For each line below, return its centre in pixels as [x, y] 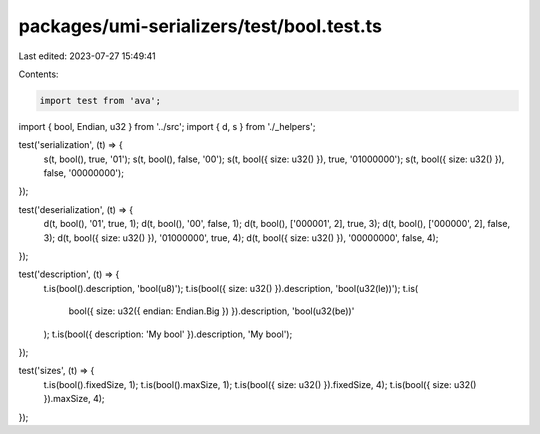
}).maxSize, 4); [74, 399]
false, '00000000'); [84, 173]
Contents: [38, 74]
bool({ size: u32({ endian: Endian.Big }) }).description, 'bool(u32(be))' [211, 311]
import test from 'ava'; [100, 100]
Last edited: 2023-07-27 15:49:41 [87, 56]
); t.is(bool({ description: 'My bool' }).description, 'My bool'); [168, 334]
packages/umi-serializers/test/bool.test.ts [200, 26]
